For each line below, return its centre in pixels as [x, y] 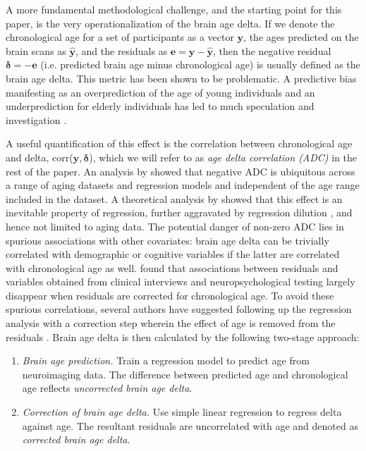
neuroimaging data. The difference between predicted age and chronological [185, 374]
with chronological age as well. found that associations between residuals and [172, 267]
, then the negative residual [272, 50]
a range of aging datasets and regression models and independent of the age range [183, 185]
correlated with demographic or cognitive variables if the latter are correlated [173, 254]
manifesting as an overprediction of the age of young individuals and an [160, 92]
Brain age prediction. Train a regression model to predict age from [166, 360]
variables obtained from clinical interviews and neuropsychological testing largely [181, 282]
